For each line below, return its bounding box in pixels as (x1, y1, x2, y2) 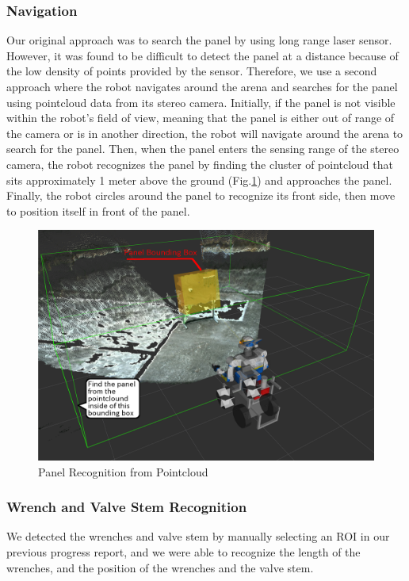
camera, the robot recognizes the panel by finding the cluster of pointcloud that (6, 155, 393, 172)
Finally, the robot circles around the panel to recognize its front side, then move (6, 187, 396, 204)
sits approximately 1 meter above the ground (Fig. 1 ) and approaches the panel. (6, 171, 392, 188)
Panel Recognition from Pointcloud (38, 463, 208, 480)
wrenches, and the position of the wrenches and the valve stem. (6, 559, 314, 575)
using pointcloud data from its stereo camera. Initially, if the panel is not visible (6, 94, 396, 110)
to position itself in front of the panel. (6, 202, 190, 219)
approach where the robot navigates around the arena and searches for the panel (6, 78, 398, 94)
